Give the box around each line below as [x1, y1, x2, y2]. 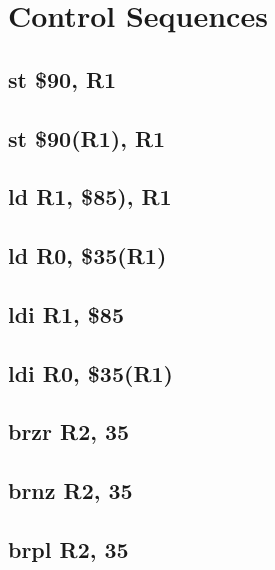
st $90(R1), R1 [8, 122, 166, 153]
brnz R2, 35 [8, 475, 133, 506]
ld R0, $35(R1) [8, 240, 167, 271]
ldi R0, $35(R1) [8, 357, 173, 388]
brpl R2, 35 [8, 534, 129, 565]
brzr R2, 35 [8, 416, 130, 447]
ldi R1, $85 [8, 298, 125, 329]
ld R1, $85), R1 [8, 181, 172, 212]
